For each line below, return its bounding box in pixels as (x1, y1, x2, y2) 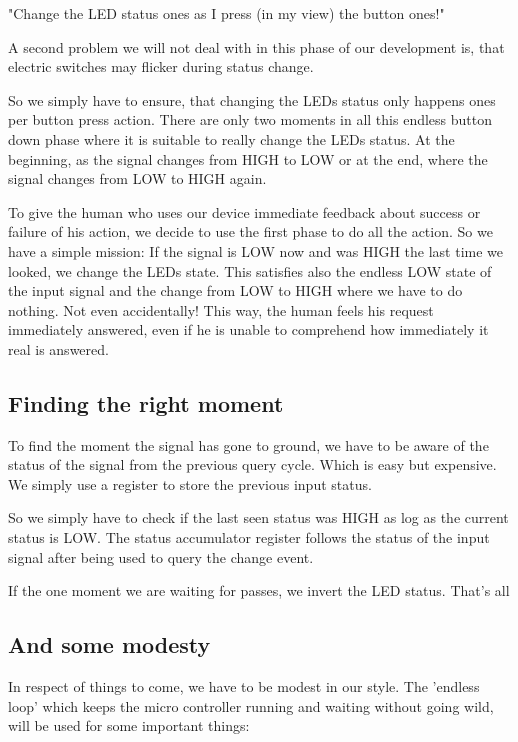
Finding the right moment (8, 387, 284, 418)
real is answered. (8, 338, 109, 359)
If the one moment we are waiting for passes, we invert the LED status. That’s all (8, 580, 510, 601)
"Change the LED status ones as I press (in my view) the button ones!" (8, 3, 445, 23)
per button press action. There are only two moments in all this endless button (8, 109, 492, 130)
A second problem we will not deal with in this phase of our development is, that (8, 36, 505, 57)
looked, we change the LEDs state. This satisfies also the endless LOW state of (8, 260, 492, 281)
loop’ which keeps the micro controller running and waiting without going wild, (8, 695, 494, 716)
